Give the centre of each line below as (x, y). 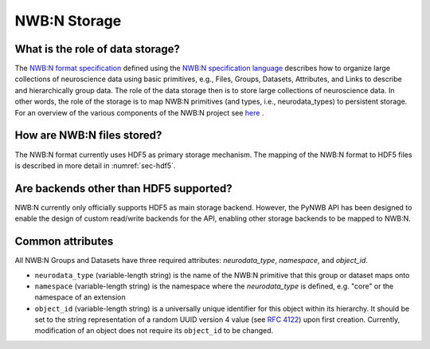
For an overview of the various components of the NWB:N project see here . (139, 112)
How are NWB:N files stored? (88, 135)
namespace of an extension (80, 297)
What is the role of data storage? (98, 49)
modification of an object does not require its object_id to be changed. (154, 331)
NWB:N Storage (68, 21)
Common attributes (64, 242)
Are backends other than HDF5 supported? (123, 188)
